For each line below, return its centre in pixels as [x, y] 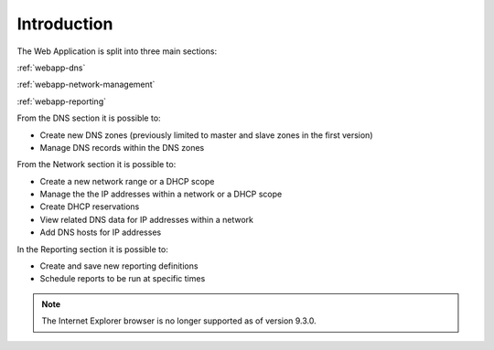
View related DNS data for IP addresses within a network [146, 219]
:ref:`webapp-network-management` [86, 85]
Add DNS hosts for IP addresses [101, 232]
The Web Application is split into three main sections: [117, 51]
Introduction [65, 24]
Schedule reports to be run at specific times [123, 279]
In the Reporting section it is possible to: [92, 249]
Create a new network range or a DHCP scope [127, 181]
